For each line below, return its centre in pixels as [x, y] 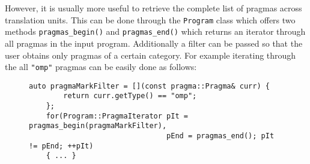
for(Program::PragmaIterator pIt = [117, 116]
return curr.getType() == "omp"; [130, 96]
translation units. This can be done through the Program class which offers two [150, 19]
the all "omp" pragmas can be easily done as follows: [101, 67]
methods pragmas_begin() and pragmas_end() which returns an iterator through [155, 31]
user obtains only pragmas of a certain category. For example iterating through [150, 55]
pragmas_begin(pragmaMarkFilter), [98, 126]
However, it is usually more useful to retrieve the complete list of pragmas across [153, 8]
